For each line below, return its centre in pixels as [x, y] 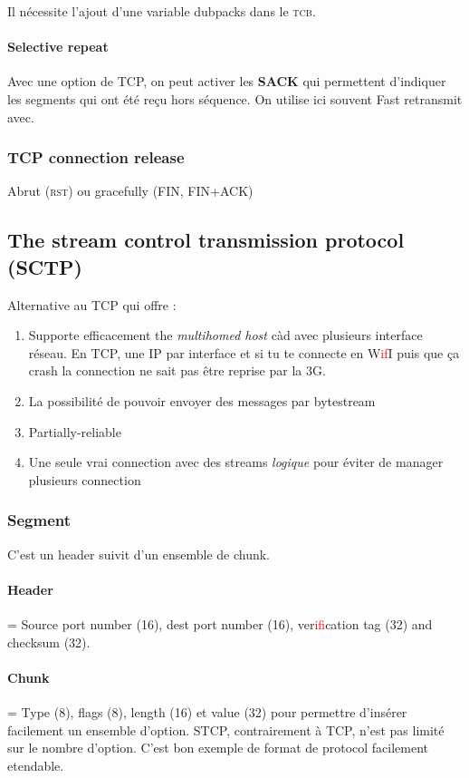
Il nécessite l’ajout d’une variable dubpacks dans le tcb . [162, 11]
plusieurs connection [85, 479]
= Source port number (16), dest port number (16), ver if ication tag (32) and [220, 623]
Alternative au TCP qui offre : [92, 304]
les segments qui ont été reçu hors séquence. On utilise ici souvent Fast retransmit [235, 98]
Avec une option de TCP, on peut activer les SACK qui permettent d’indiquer [227, 81]
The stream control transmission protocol [206, 240]
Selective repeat [58, 47]
